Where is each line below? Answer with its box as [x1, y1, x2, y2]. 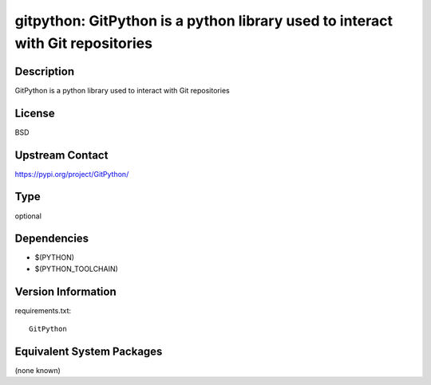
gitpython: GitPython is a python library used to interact [14, 12, 393, 29]
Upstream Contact [14, 148, 109, 162]
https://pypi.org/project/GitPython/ [14, 169, 129, 179]
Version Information [14, 285, 117, 298]
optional [14, 211, 42, 221]
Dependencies [14, 232, 89, 246]
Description [14, 65, 75, 78]
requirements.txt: [14, 305, 72, 315]
